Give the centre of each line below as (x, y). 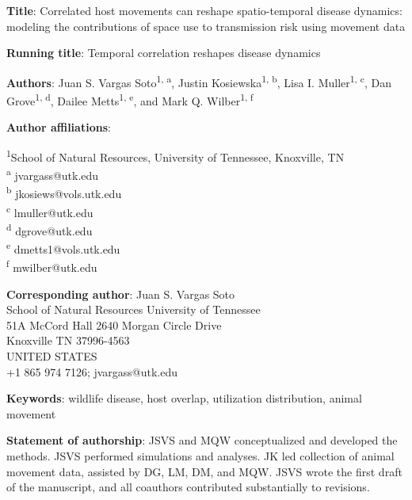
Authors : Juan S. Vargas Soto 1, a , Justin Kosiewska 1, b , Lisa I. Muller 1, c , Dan (199, 81)
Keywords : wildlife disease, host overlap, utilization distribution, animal (184, 398)
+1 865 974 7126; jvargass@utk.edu (92, 371)
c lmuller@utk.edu (50, 211)
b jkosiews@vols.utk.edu (64, 193)
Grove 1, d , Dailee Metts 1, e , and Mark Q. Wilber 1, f (130, 99)
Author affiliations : (59, 127)
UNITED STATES (52, 356)
